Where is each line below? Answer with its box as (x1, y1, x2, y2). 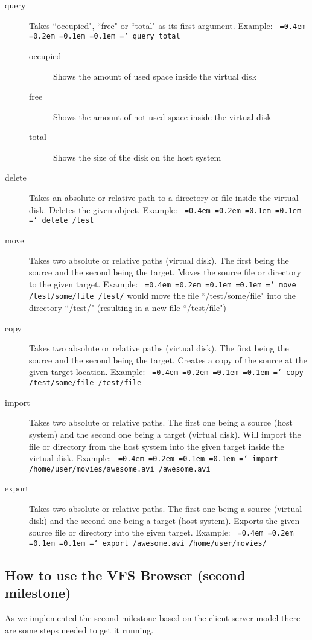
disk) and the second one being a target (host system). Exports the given (29, 514, 300, 526)
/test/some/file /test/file (29, 379, 142, 388)
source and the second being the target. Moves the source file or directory (29, 266, 301, 278)
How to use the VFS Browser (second (5, 565, 246, 584)
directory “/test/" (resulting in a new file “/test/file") (29, 301, 226, 314)
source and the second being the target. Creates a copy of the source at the (29, 353, 307, 366)
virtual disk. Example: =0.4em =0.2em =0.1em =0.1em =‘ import (29, 452, 278, 464)
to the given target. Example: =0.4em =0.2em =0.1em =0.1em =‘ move (29, 277, 296, 290)
